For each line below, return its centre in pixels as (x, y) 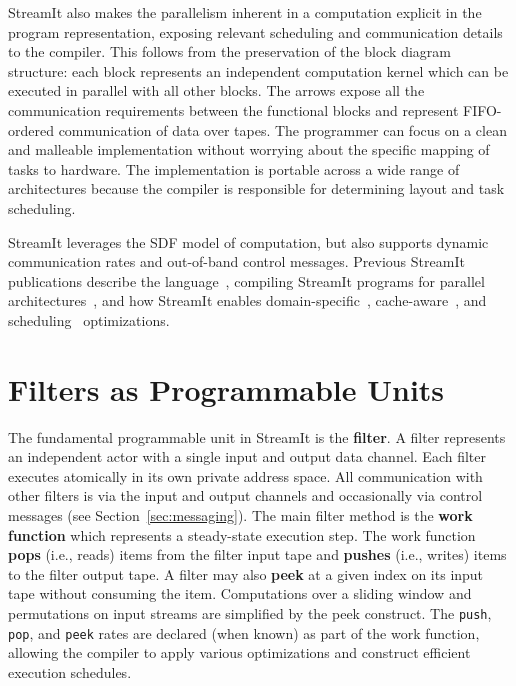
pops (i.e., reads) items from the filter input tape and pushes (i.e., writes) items (257, 554)
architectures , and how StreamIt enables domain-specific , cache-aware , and (247, 300)
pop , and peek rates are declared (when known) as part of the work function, (244, 632)
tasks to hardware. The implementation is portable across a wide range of (234, 168)
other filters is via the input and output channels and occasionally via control (245, 495)
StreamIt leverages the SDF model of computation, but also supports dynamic (248, 241)
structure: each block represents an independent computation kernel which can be (258, 70)
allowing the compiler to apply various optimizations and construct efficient (239, 652)
